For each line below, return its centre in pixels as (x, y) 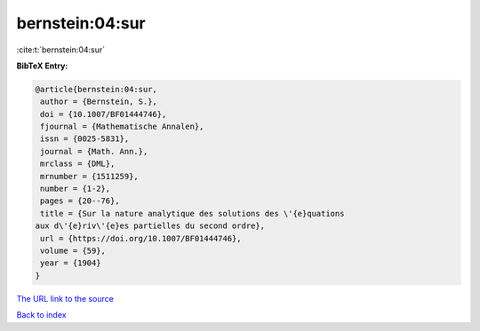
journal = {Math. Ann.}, (94, 151)
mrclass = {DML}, (78, 164)
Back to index (41, 315)
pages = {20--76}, (80, 201)
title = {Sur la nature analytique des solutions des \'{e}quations (192, 213)
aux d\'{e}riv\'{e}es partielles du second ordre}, (150, 226)
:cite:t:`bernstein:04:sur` (61, 50)
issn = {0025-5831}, (85, 139)
